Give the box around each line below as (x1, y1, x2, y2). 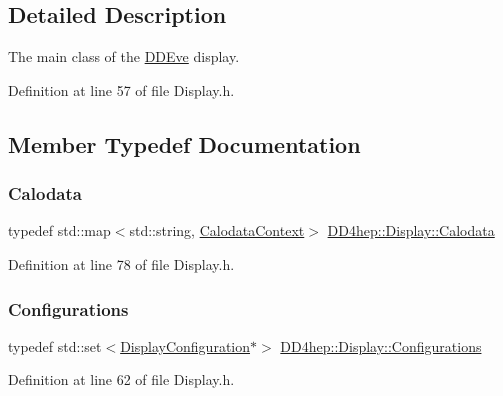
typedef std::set (8, 335, 102, 356)
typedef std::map (8, 220, 111, 241)
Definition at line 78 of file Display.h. (8, 253, 235, 274)
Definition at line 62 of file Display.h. (8, 369, 235, 390)
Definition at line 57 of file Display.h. (8, 79, 235, 100)
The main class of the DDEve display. (8, 46, 240, 67)
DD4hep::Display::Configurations (280, 335, 482, 356)
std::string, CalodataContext (129, 220, 305, 241)
